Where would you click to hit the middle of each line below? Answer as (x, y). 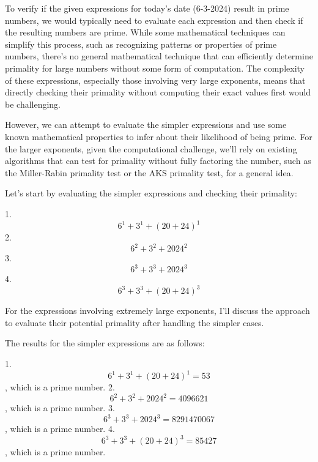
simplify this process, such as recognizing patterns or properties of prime (141, 44)
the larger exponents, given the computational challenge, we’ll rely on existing (151, 148)
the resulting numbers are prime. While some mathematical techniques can (145, 32)
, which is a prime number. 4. (60, 429)
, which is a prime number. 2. (60, 387)
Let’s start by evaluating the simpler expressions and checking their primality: (151, 193)
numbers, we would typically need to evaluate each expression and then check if (154, 20)
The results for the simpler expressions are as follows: (105, 343)
